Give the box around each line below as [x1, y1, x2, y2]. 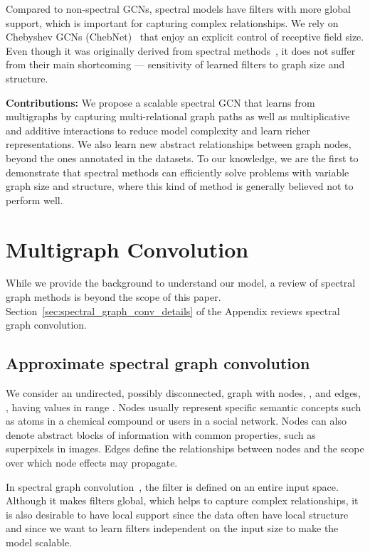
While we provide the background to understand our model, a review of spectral [6, 275, 356, 290]
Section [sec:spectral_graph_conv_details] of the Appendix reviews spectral [6, 303, 340, 318]
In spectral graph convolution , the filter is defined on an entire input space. [6, 479, 339, 494]
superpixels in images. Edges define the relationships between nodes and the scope [6, 441, 364, 456]
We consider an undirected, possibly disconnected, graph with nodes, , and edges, [6, 386, 361, 400]
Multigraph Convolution [6, 234, 249, 263]
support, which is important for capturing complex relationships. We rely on [6, 15, 339, 30]
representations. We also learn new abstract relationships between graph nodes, [6, 137, 351, 152]
